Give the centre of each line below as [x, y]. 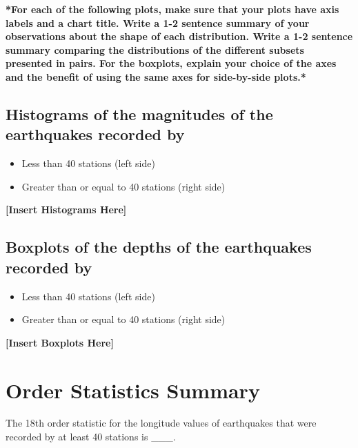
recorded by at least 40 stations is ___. [91, 437]
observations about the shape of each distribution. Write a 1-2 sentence [179, 36]
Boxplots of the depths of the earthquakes [159, 247]
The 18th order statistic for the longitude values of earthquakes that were [161, 423]
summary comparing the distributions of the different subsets [155, 49]
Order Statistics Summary [133, 390]
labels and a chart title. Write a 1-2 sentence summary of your [158, 22]
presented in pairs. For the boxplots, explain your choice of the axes [171, 63]
